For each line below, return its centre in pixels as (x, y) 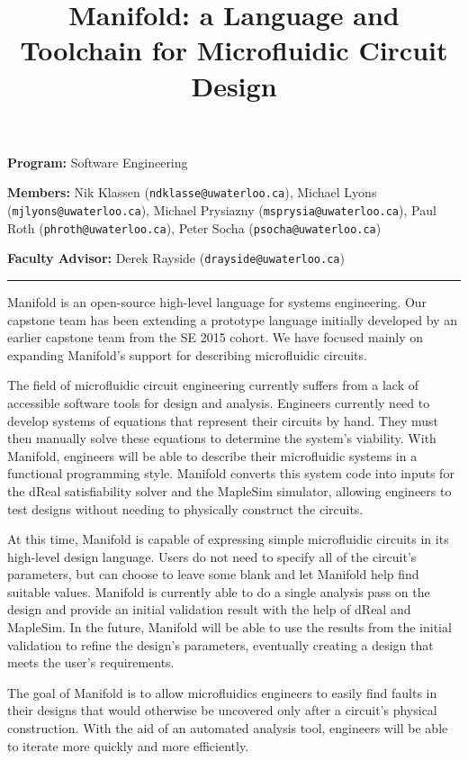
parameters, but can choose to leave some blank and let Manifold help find (213, 574)
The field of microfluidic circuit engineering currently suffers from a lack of (213, 385)
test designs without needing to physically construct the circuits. (185, 508)
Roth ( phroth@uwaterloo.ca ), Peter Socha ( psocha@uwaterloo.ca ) (194, 227)
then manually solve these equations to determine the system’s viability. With (222, 438)
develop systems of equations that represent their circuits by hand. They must (223, 420)
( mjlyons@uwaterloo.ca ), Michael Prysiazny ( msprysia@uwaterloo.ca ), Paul (222, 210)
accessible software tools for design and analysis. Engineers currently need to (219, 402)
